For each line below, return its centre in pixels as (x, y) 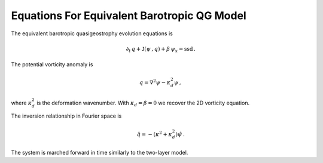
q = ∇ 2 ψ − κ (155, 82)
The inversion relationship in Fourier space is (66, 116)
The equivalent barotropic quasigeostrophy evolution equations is (92, 33)
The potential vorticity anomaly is (52, 64)
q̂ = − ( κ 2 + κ (155, 133)
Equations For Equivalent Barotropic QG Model (129, 16)
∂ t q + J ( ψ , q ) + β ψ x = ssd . (161, 50)
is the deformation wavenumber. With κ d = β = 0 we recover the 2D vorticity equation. (143, 103)
